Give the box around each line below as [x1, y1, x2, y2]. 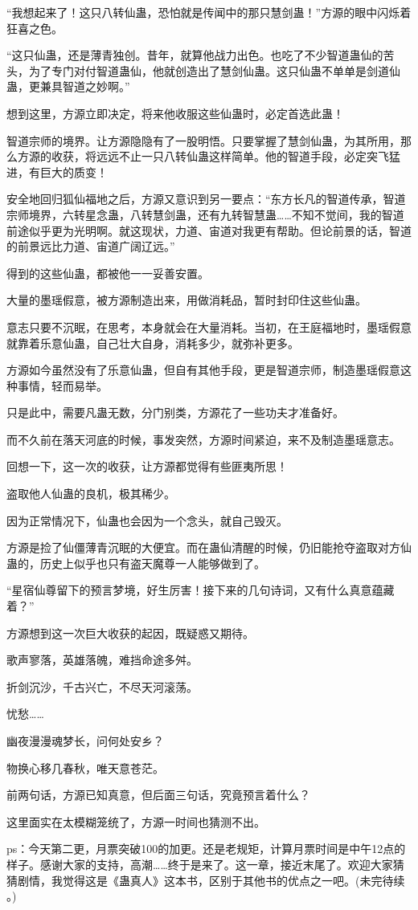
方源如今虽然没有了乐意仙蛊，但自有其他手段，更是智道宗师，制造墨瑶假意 [6, 361, 400, 378]
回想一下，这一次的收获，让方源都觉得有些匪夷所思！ [6, 458, 288, 475]
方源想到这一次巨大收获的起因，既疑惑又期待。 [6, 624, 254, 641]
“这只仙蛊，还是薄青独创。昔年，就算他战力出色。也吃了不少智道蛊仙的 [6, 47, 383, 63]
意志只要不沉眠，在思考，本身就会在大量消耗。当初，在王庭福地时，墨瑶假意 [6, 318, 412, 335]
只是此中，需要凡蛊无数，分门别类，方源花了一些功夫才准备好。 [6, 404, 344, 421]
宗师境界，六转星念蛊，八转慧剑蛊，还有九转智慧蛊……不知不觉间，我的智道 [6, 206, 404, 222]
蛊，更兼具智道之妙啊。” [6, 78, 130, 95]
